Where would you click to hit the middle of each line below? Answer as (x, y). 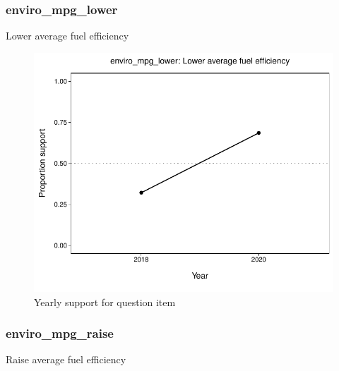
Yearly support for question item (105, 302)
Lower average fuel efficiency (67, 36)
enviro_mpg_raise (60, 333)
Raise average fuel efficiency (66, 359)
